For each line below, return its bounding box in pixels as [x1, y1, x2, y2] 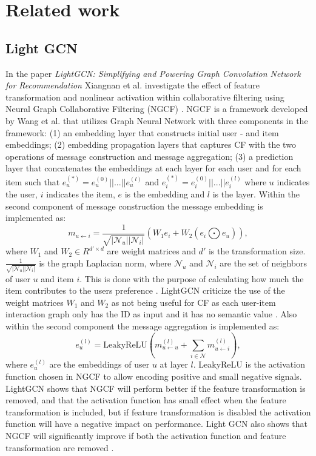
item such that [5, 175, 60, 188]
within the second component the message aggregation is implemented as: [5, 320, 280, 332]
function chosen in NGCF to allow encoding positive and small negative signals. [5, 369, 302, 382]
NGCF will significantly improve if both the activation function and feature [5, 429, 286, 441]
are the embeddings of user [49, 358, 150, 371]
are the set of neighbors [220, 256, 308, 269]
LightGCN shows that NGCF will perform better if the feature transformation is [5, 382, 306, 394]
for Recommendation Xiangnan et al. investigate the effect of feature [5, 79, 260, 91]
